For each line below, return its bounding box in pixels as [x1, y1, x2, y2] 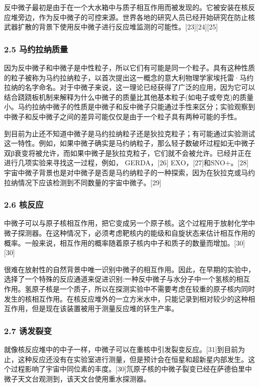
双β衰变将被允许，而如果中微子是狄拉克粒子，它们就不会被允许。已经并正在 [4, 147, 252, 158]
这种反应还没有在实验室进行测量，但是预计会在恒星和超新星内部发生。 [17, 354, 248, 364]
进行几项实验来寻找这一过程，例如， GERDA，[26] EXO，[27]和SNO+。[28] [4, 157, 249, 168]
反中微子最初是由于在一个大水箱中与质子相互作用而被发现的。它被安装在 [4, 2, 241, 12]
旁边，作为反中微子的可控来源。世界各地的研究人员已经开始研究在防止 [17, 11, 248, 22]
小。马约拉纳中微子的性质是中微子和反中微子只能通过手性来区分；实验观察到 [4, 101, 255, 112]
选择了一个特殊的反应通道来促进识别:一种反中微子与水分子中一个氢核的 [4, 274, 236, 284]
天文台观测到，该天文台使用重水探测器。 [17, 373, 150, 384]
